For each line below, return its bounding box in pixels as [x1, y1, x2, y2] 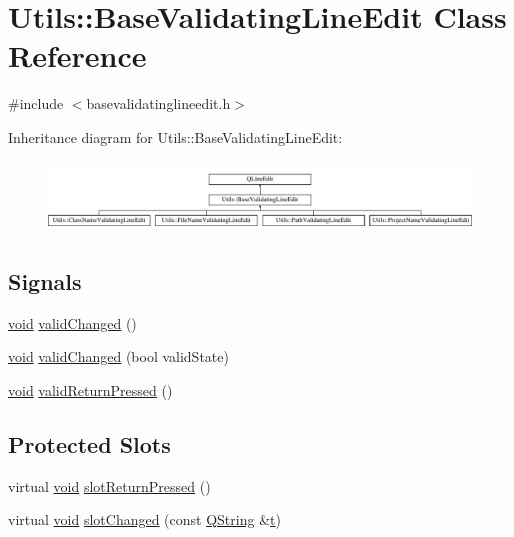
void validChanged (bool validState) [8, 346, 229, 367]
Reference [8, 35, 147, 76]
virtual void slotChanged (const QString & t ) [8, 509, 281, 530]
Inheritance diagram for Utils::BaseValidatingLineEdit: [8, 126, 343, 147]
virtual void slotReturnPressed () [8, 475, 211, 496]
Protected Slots [8, 428, 171, 459]
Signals [8, 265, 82, 296]
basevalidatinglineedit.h [86, 93, 231, 114]
